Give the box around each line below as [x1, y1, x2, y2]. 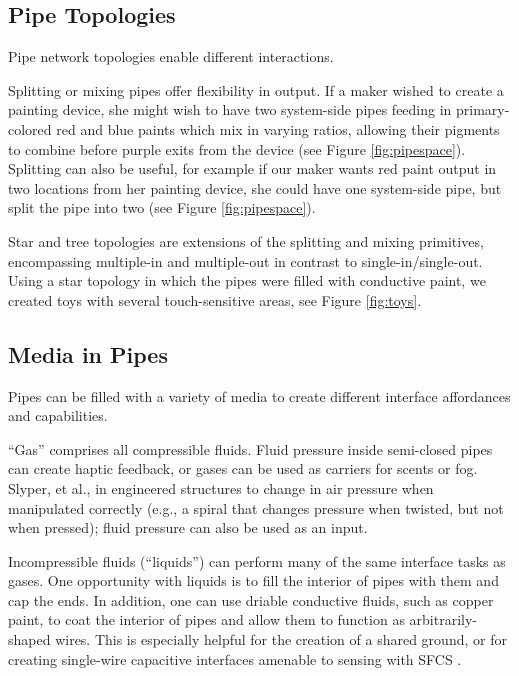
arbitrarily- [409, 609, 477, 630]
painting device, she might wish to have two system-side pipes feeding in [8, 99, 452, 120]
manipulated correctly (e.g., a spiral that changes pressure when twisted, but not [8, 497, 504, 518]
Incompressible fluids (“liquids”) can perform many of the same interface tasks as [8, 550, 506, 571]
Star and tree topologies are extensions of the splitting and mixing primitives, [8, 230, 484, 251]
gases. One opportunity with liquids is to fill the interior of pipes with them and [8, 570, 499, 591]
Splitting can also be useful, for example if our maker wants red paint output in [8, 158, 497, 179]
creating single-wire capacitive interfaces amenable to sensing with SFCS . [8, 648, 462, 669]
